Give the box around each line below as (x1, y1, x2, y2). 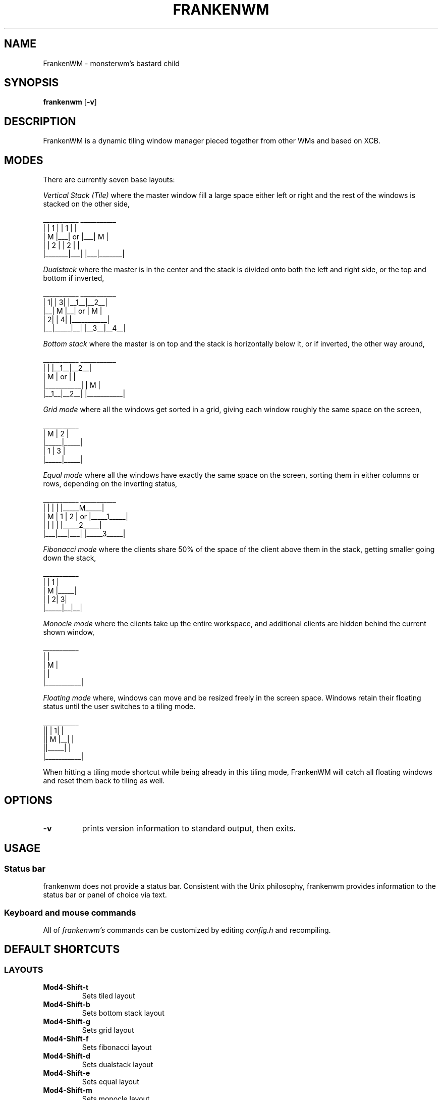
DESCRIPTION (4, 115, 76, 128)
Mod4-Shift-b (43, 1000, 90, 1009)
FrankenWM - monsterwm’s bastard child (43, 59, 180, 68)
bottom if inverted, (43, 274, 104, 283)
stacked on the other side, (43, 199, 130, 209)
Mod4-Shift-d (43, 1052, 90, 1061)
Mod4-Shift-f (43, 1034, 89, 1043)
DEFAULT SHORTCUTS (4, 943, 120, 956)
